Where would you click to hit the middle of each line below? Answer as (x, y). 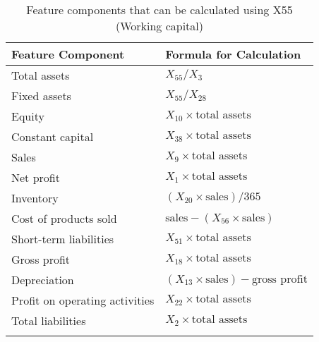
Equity (28, 116)
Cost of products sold (64, 218)
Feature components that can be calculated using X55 (159, 10)
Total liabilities (49, 320)
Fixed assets (41, 96)
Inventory (35, 198)
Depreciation (43, 280)
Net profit (36, 177)
